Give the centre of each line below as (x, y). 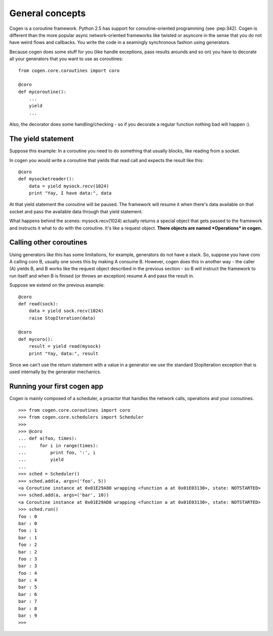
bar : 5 (28, 587)
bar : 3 (28, 566)
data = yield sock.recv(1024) (66, 311)
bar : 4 (28, 580)
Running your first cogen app (56, 387)
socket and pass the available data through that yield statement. (76, 211)
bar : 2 (28, 552)
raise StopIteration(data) (62, 318)
